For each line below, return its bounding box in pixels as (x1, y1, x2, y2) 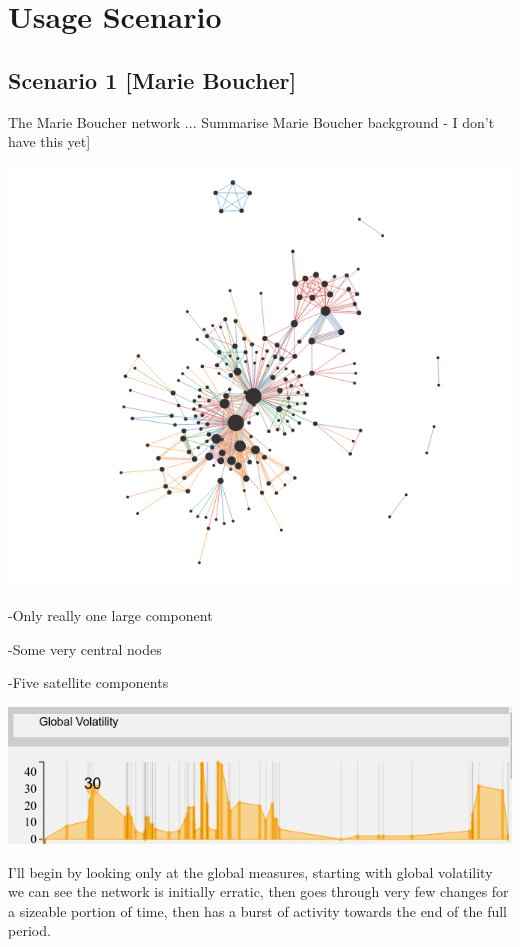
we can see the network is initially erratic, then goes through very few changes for (8, 881, 509, 902)
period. (8, 920, 51, 941)
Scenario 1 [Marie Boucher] (8, 64, 297, 95)
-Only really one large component (8, 605, 213, 626)
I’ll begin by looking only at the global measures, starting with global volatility (8, 861, 493, 882)
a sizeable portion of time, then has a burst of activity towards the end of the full (8, 900, 507, 921)
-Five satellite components (8, 672, 169, 693)
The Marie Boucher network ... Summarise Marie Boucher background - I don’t (8, 111, 495, 132)
